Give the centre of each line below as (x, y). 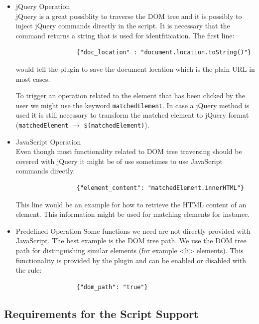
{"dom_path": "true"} (112, 287)
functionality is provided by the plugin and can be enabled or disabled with (131, 260)
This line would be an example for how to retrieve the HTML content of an (131, 204)
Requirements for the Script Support (101, 313)
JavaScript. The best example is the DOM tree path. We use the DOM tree (131, 241)
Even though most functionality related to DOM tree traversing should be (129, 151)
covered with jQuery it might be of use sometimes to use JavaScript (119, 161)
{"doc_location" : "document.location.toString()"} (164, 53)
